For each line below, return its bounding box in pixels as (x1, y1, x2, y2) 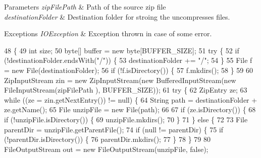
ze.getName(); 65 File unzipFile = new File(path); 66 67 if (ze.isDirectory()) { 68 (4, 104, 256, 115)
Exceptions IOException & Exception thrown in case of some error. (4, 28, 212, 39)
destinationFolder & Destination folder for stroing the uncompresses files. (4, 11, 230, 22)
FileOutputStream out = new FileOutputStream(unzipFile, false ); (4, 143, 208, 154)
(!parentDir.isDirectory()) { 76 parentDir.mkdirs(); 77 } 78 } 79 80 (4, 134, 211, 144)
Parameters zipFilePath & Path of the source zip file (4, 2, 166, 12)
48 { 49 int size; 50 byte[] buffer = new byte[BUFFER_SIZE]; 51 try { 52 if (4, 45, 239, 55)
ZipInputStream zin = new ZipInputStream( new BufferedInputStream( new (4, 74, 236, 85)
